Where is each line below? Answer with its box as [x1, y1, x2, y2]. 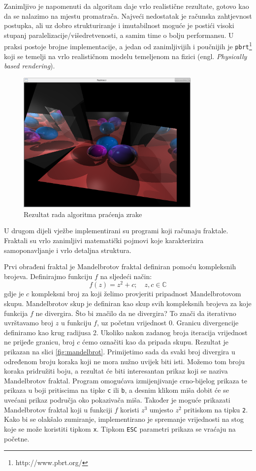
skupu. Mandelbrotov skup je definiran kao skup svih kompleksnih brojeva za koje [4, 298, 252, 309]
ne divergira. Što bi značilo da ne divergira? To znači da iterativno [35, 308, 236, 318]
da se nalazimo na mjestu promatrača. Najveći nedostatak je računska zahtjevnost [4, 10, 252, 21]
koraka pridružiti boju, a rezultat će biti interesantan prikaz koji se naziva [4, 366, 228, 376]
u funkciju [61, 317, 92, 328]
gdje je [4, 288, 24, 299]
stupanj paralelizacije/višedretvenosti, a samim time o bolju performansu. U [4, 30, 234, 40]
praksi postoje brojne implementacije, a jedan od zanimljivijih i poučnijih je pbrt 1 [4, 40, 252, 52]
